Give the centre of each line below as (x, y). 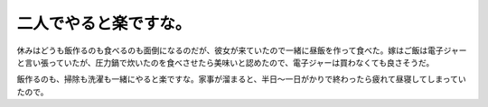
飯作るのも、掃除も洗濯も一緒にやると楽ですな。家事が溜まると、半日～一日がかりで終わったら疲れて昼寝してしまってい (241, 79)
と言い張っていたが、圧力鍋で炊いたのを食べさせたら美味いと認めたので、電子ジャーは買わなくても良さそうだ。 (225, 62)
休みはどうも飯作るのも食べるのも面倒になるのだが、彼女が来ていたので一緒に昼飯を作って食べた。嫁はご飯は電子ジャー (242, 50)
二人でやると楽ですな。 (104, 23)
